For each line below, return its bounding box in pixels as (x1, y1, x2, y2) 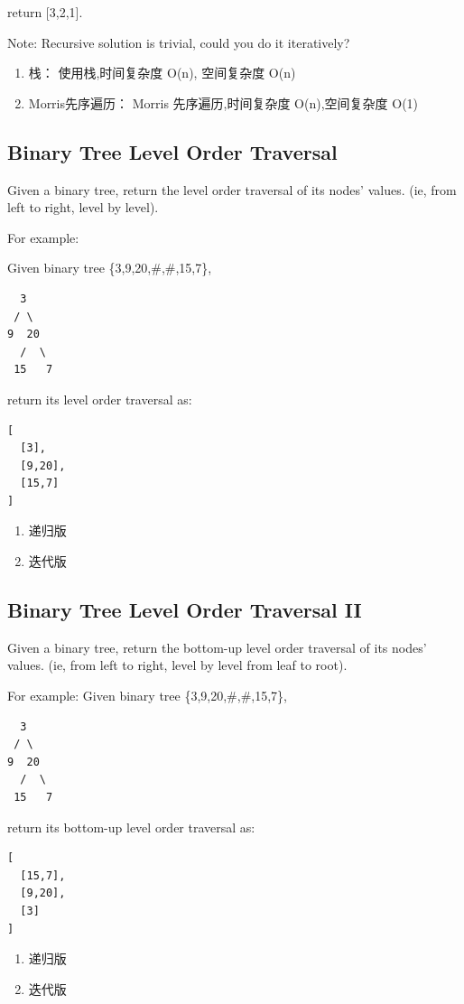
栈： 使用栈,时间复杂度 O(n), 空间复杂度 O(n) (28, 63, 296, 82)
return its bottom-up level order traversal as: (7, 817, 255, 836)
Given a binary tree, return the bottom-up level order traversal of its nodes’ (7, 637, 427, 656)
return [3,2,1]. (7, 3, 83, 21)
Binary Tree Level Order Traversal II (7, 596, 362, 624)
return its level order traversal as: (7, 389, 192, 408)
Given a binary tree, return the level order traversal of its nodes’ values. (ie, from (7, 180, 457, 199)
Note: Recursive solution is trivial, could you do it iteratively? (7, 33, 350, 51)
